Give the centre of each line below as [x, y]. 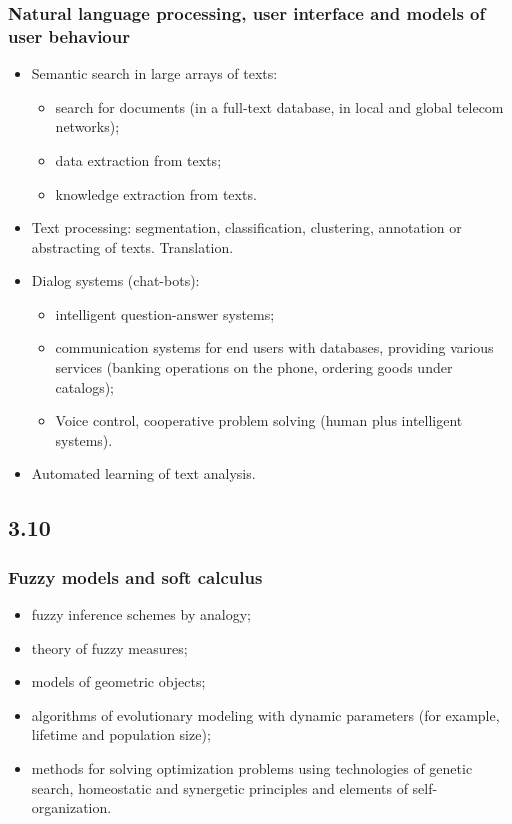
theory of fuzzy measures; [109, 647]
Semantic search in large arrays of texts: [154, 73]
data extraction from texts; [138, 159]
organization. [71, 807]
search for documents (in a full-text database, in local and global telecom [279, 106]
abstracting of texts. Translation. [132, 246]
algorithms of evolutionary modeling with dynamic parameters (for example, [265, 714]
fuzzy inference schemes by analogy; [141, 614]
